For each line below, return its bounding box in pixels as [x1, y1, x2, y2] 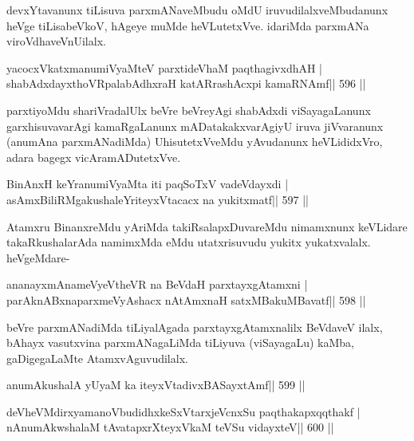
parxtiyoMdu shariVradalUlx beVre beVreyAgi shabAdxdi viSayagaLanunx [6, 101, 371, 118]
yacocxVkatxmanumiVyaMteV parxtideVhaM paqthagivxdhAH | [6, 59, 323, 76]
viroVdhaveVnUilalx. [6, 33, 106, 49]
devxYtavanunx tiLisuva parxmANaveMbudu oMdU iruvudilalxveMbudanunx [6, 2, 388, 18]
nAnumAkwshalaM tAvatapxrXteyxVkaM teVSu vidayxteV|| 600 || [6, 419, 334, 435]
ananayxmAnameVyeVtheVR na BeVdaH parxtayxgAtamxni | [6, 276, 308, 293]
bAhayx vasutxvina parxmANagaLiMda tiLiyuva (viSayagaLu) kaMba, [6, 334, 354, 351]
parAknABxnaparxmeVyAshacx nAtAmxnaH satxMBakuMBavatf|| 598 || [6, 291, 366, 308]
